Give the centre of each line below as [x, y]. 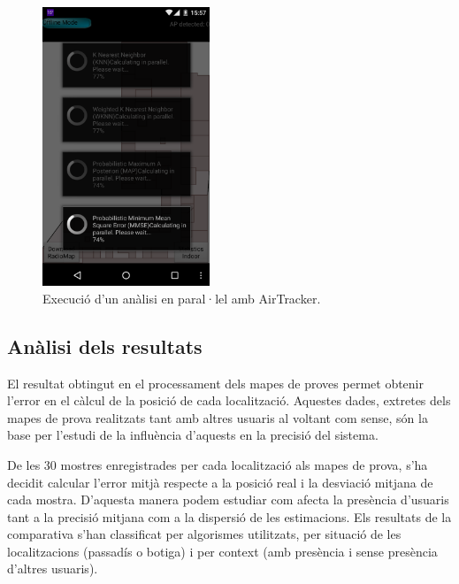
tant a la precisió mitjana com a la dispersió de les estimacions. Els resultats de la [229, 516]
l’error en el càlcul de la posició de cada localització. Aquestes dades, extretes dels [229, 400]
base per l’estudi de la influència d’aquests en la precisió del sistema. [193, 435]
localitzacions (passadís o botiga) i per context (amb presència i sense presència [222, 551]
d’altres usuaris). [53, 569]
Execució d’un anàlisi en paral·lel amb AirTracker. [182, 298]
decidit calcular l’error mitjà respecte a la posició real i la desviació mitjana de [220, 482]
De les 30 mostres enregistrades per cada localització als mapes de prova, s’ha [218, 464]
